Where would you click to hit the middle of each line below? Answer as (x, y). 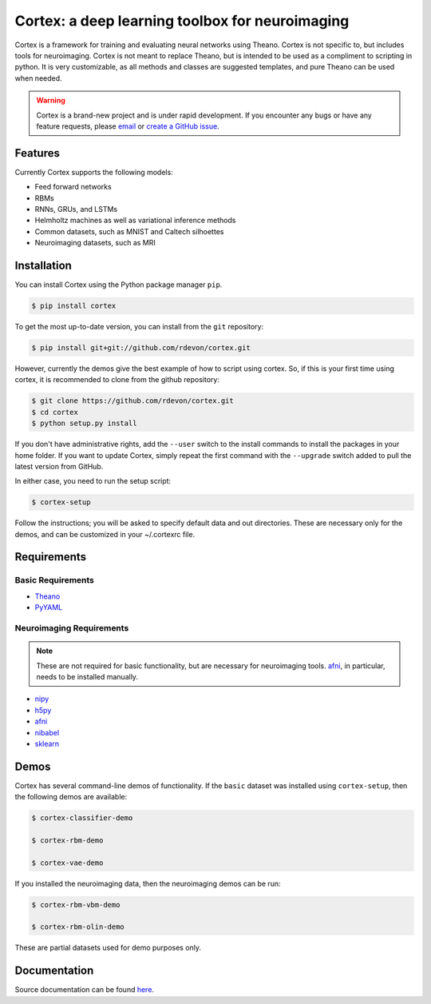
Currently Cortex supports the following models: (94, 172)
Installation (43, 265)
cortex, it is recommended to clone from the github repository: (117, 380)
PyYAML (49, 608)
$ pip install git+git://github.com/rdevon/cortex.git (141, 348)
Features (37, 153)
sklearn (47, 743)
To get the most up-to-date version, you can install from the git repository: (139, 327)
